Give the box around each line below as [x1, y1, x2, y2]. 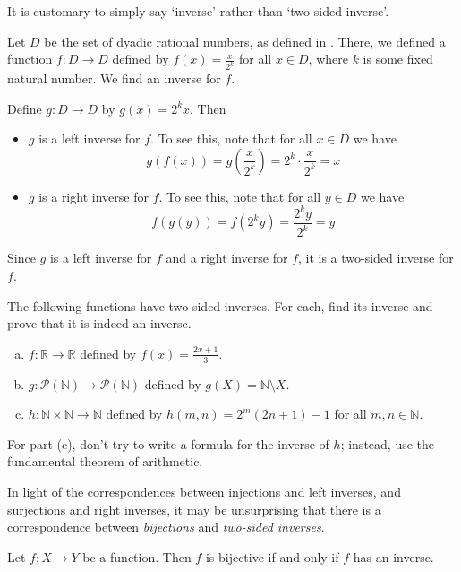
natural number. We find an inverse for [7, 69, 221, 88]
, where [308, 49, 348, 68]
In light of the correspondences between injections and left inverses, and [7, 481, 401, 500]
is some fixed [363, 49, 433, 68]
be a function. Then [82, 547, 192, 566]
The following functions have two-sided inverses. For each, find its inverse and [7, 296, 433, 315]
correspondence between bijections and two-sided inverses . [7, 517, 325, 536]
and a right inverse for [166, 248, 288, 267]
